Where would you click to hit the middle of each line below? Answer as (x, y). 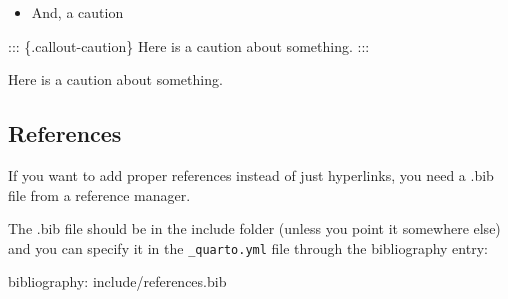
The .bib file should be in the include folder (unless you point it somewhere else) (254, 228)
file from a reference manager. (99, 194)
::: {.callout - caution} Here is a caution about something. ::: (189, 45)
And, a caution (77, 12)
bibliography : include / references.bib (117, 281)
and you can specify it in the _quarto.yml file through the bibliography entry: (248, 247)
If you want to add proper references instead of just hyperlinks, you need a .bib (251, 174)
